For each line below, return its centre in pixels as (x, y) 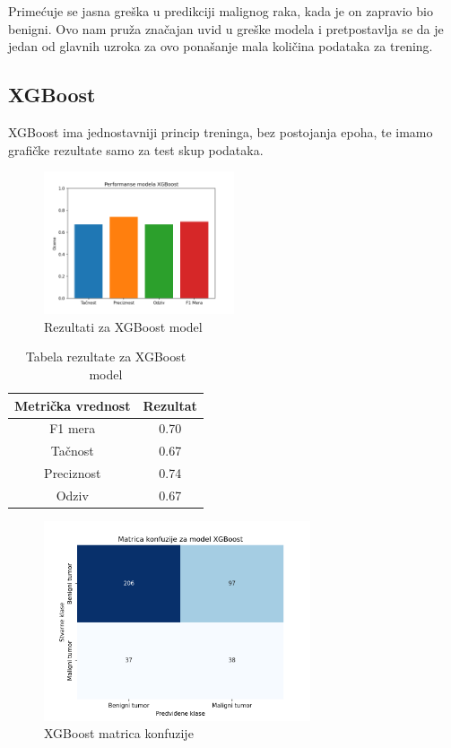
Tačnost (72, 451)
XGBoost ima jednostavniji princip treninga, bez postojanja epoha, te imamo (221, 131)
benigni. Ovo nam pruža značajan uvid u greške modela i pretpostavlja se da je (226, 28)
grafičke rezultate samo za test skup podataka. (136, 149)
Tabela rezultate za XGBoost (106, 357)
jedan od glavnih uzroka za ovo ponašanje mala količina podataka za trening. (221, 46)
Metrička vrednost (73, 405)
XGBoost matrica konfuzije (119, 733)
